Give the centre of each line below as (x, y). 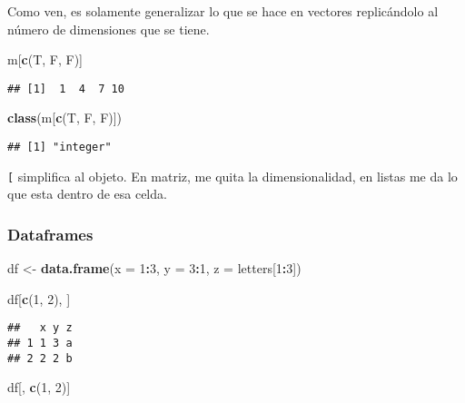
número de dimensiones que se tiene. (109, 29)
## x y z (40, 328)
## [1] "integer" (59, 147)
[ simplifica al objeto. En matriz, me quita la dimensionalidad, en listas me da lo (232, 176)
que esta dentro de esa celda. (87, 194)
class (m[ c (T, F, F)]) (65, 118)
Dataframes (50, 234)
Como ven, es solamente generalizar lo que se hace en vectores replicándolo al (223, 11)
